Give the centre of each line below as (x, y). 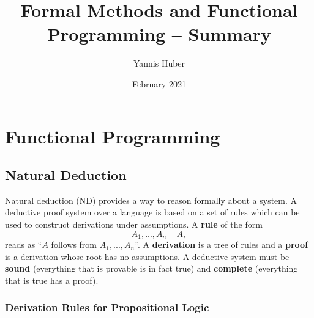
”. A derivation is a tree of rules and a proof (222, 244)
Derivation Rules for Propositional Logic (107, 307)
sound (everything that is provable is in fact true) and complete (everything (151, 268)
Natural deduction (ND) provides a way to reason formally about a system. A (151, 200)
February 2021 (159, 83)
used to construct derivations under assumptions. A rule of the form (134, 224)
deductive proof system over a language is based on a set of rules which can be (152, 212)
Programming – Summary (159, 34)
